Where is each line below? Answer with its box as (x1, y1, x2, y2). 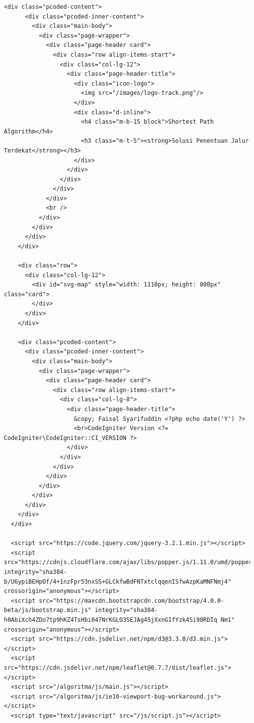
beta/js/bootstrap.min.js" (4, 607, 91, 614)
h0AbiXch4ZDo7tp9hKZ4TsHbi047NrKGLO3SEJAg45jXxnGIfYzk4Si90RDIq (4, 616, 217, 623)
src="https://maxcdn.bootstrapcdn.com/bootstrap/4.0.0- (39, 597, 225, 604)
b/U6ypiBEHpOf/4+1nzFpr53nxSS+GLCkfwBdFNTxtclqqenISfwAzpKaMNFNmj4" (4, 578, 232, 585)
